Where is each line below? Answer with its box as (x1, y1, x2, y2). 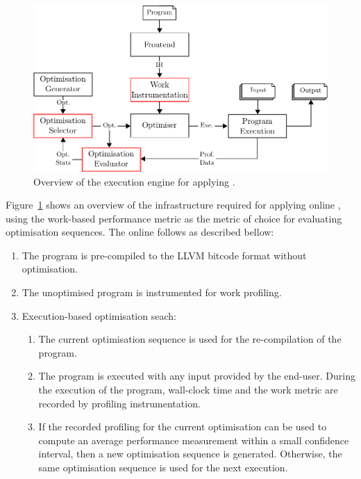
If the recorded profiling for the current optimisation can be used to (38, 419, 327, 434)
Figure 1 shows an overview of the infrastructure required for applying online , (6, 197, 341, 212)
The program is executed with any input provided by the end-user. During (38, 368, 355, 383)
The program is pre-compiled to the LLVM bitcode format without (22, 247, 307, 262)
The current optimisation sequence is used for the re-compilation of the (38, 332, 342, 346)
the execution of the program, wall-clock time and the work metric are (38, 382, 338, 397)
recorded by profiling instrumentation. (38, 396, 201, 410)
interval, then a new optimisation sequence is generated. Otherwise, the (38, 446, 342, 461)
